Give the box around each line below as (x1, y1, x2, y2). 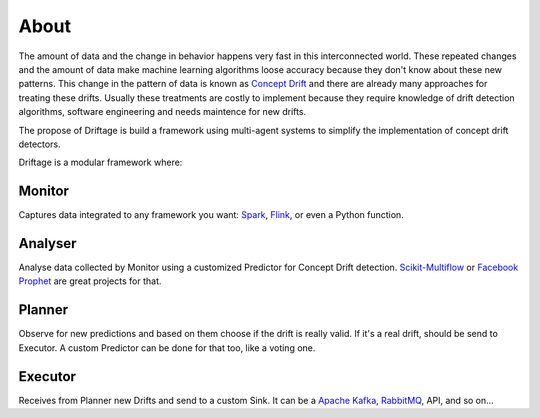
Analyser (18, 235, 77, 252)
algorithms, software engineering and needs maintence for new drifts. (18, 106, 307, 118)
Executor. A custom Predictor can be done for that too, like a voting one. (18, 341, 316, 354)
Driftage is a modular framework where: (18, 156, 183, 169)
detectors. (18, 138, 61, 150)
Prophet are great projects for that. (18, 275, 162, 287)
